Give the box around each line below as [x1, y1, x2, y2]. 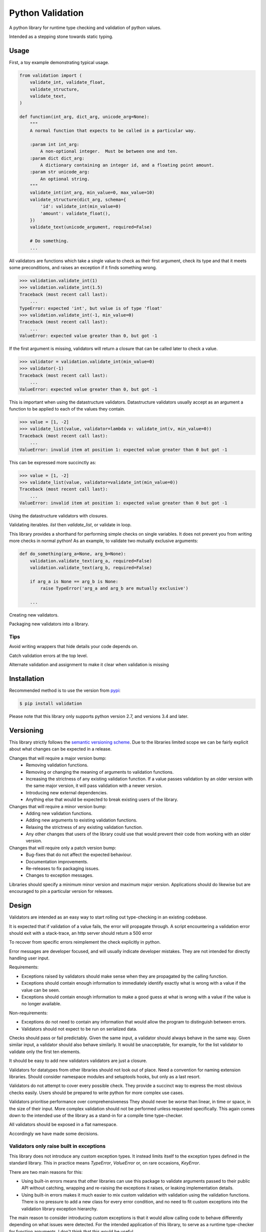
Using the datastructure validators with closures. [9, 513, 108, 519]
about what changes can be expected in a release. [9, 746, 112, 752]
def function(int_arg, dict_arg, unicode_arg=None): [19, 114, 150, 120]
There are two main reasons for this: [9, 1169, 83, 1175]
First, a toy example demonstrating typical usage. [9, 59, 109, 65]
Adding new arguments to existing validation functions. [26, 817, 137, 823]
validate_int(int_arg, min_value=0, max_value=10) [30, 190, 155, 196]
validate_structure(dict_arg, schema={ [30, 197, 127, 202]
